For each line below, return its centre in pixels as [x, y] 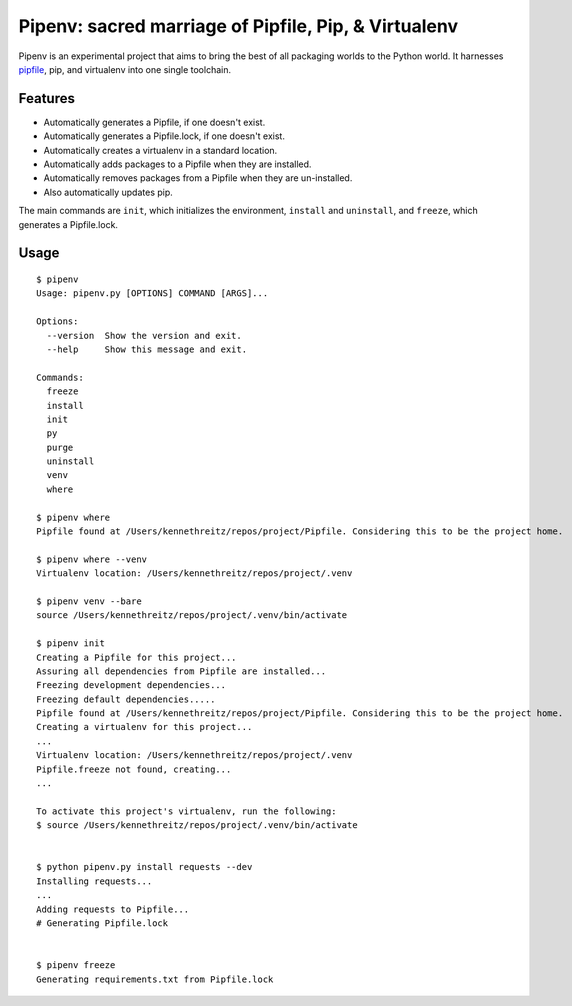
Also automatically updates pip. [108, 192]
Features [46, 98]
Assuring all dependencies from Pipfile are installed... [181, 671]
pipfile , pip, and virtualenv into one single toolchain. [125, 69]
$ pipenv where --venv [92, 559]
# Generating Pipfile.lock [102, 923]
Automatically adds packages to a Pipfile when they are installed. [177, 164]
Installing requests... [94, 881]
